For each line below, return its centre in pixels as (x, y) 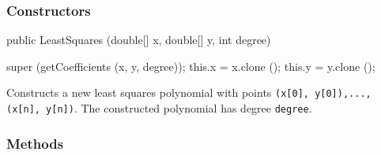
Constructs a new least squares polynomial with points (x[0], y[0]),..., (189, 92)
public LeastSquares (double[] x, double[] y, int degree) (139, 40)
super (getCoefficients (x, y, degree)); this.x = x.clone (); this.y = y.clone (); (191, 66)
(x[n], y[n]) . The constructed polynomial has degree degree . (159, 108)
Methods (35, 143)
